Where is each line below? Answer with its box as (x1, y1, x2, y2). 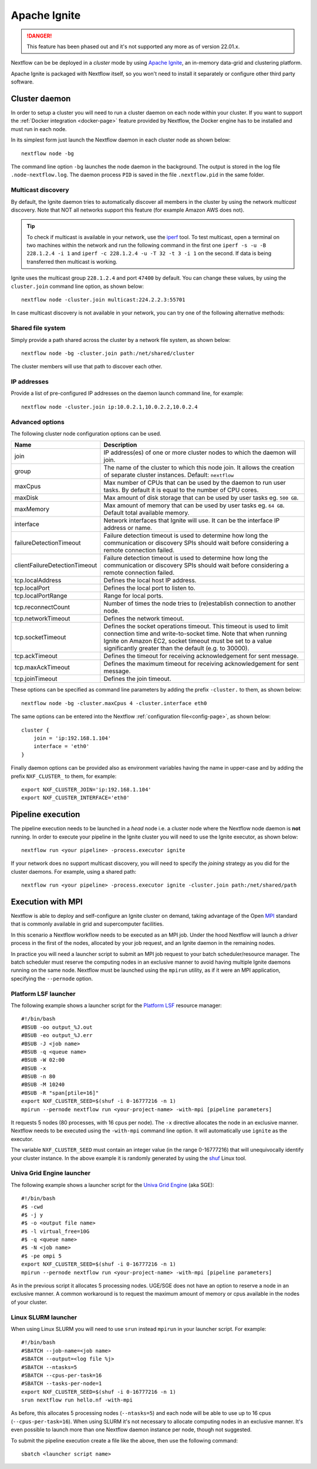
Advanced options (11, 418, 65, 426)
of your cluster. (11, 1299, 48, 1306)
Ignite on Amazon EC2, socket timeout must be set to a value (103, 637, 272, 645)
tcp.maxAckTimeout (14, 663, 70, 672)
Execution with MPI (11, 897, 83, 907)
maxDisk (14, 494, 39, 502)
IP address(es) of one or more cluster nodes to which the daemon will (103, 448, 296, 457)
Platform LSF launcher (11, 990, 76, 998)
